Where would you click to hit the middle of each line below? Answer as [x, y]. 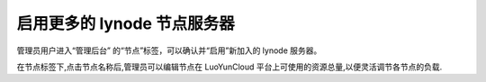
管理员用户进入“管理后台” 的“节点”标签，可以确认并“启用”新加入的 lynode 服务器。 [169, 50]
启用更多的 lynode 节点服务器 [126, 23]
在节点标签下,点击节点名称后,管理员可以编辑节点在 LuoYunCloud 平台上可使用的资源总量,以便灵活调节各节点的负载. [229, 67]
